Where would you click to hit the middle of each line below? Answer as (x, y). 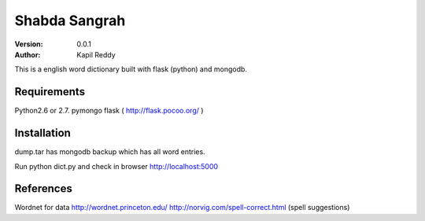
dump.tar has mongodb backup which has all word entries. (110, 152)
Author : (28, 54)
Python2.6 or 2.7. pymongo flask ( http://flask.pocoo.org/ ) (109, 111)
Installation (42, 133)
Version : (29, 44)
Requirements (50, 92)
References (43, 189)
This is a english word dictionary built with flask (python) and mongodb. (131, 69)
